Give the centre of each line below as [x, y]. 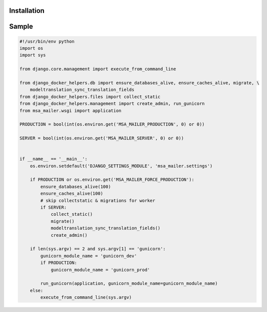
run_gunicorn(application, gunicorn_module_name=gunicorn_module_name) [129, 284]
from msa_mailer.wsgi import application [70, 111]
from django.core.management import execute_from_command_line [98, 69]
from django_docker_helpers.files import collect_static [90, 97]
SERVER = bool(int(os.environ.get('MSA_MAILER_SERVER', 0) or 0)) [102, 138]
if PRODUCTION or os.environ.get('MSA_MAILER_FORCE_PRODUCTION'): [112, 180]
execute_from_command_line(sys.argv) [86, 297]
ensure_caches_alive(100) [72, 194]
